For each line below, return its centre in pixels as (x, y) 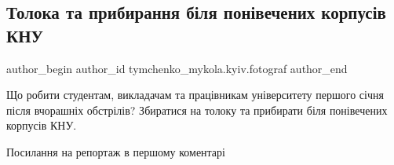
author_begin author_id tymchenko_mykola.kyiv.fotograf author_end (177, 68)
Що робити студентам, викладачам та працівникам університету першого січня (195, 95)
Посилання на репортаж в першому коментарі (116, 151)
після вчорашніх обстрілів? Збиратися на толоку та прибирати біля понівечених (197, 110)
